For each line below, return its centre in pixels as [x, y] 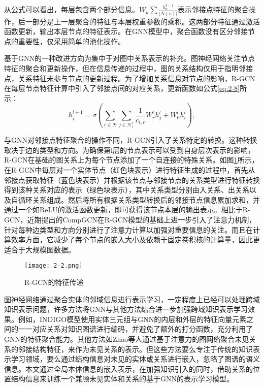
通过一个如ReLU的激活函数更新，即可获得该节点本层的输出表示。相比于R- [127, 209]
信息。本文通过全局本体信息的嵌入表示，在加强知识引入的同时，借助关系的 [128, 368]
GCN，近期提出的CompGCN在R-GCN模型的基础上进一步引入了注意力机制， [130, 219]
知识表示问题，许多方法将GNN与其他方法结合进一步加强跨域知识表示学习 [126, 309]
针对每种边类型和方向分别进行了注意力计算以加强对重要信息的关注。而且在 [128, 229]
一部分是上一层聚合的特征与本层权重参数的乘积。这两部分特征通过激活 [142, 21]
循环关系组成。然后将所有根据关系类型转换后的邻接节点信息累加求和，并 [139, 199]
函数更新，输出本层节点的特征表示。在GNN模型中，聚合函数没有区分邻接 [126, 31]
